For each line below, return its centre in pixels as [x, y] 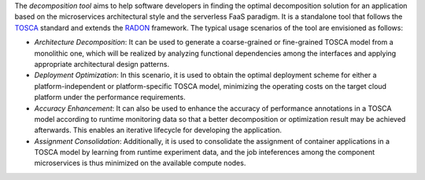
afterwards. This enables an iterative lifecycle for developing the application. [158, 130]
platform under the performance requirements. [110, 97]
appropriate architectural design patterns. [102, 64]
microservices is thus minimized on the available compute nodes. [140, 163]
